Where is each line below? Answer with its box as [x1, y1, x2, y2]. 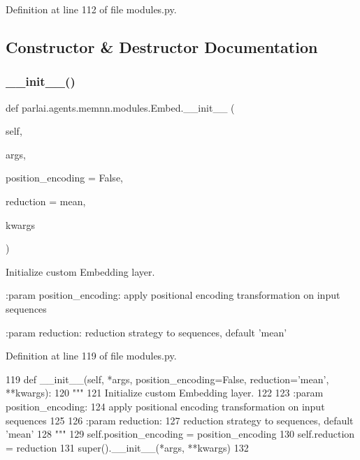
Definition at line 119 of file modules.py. [6, 348, 177, 363]
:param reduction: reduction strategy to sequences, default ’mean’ [6, 325, 287, 339]
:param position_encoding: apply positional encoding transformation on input [6, 288, 340, 302]
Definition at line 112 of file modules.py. [6, 2, 177, 16]
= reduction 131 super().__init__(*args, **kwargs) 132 [6, 440, 249, 454]
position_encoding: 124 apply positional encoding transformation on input [6, 399, 325, 413]
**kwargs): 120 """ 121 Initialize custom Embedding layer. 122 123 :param [6, 385, 324, 400]
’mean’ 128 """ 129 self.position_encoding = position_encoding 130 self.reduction [6, 426, 355, 441]
